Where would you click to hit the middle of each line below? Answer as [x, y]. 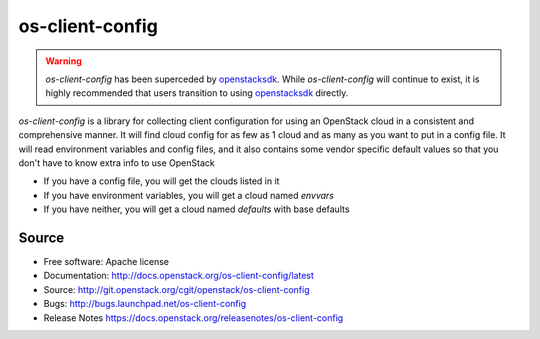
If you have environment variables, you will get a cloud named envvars [189, 195]
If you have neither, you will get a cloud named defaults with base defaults [196, 209]
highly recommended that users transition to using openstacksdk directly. [197, 93]
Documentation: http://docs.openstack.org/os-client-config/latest [179, 276]
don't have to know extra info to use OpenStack [116, 162]
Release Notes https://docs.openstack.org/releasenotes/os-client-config [193, 317]
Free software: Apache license [106, 261]
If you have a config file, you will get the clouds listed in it [161, 181]
